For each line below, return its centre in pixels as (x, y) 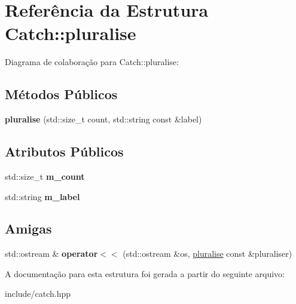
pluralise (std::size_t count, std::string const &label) (103, 119)
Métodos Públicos (61, 94)
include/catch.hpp (38, 294)
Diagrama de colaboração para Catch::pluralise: (92, 62)
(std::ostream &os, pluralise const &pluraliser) (207, 254)
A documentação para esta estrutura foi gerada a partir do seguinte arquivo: (145, 273)
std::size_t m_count (45, 176)
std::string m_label (42, 196)
